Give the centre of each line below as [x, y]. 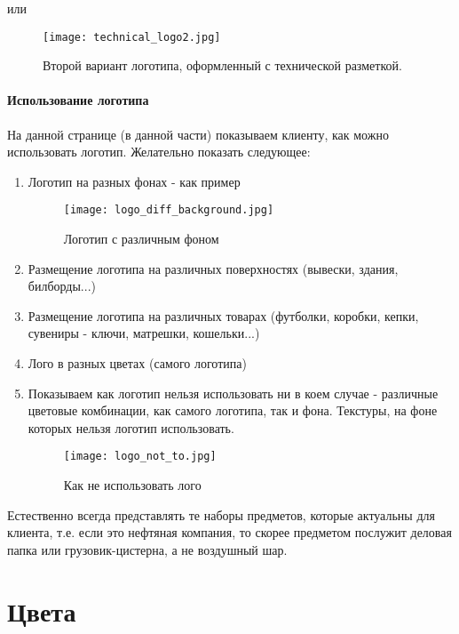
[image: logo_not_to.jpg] [140, 457]
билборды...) [62, 286]
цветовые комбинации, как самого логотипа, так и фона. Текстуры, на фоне [233, 410]
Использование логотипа [78, 100]
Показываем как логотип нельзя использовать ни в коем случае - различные [233, 393]
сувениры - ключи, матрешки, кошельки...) [144, 333]
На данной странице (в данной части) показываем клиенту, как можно [198, 134]
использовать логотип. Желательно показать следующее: [159, 152]
